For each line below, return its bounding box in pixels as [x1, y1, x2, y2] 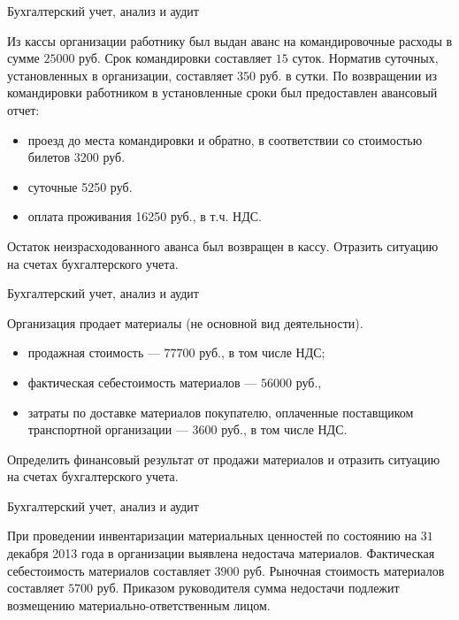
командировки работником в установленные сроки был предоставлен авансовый [7, 83, 438, 102]
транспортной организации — [27, 420, 188, 439]
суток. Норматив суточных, [292, 49, 439, 67]
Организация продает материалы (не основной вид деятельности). [7, 313, 363, 332]
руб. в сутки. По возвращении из [259, 65, 438, 84]
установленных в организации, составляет [7, 65, 233, 84]
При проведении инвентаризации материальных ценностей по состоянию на [7, 526, 417, 545]
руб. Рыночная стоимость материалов [243, 561, 445, 579]
